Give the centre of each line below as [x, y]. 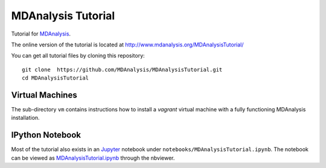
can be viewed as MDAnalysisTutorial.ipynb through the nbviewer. [93, 158]
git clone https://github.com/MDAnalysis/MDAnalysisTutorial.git [122, 70]
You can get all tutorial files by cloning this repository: [78, 56]
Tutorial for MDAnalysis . [41, 34]
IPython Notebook [46, 135]
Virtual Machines [44, 95]
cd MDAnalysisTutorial [56, 78]
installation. [25, 118]
